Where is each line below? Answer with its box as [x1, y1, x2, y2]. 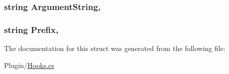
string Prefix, [4, 23, 58, 35]
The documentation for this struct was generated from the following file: [4, 43, 225, 53]
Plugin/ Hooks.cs [4, 59, 54, 70]
